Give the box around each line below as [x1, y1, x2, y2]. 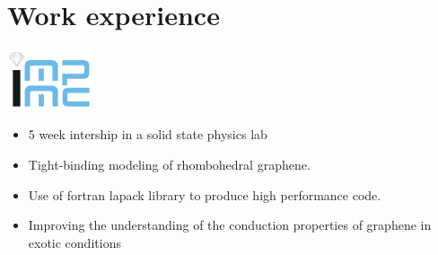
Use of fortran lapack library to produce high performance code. [28, 185, 381, 204]
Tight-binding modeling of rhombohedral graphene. [28, 154, 311, 173]
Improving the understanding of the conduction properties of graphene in [28, 215, 432, 234]
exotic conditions [28, 233, 121, 251]
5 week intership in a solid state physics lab [28, 125, 267, 144]
